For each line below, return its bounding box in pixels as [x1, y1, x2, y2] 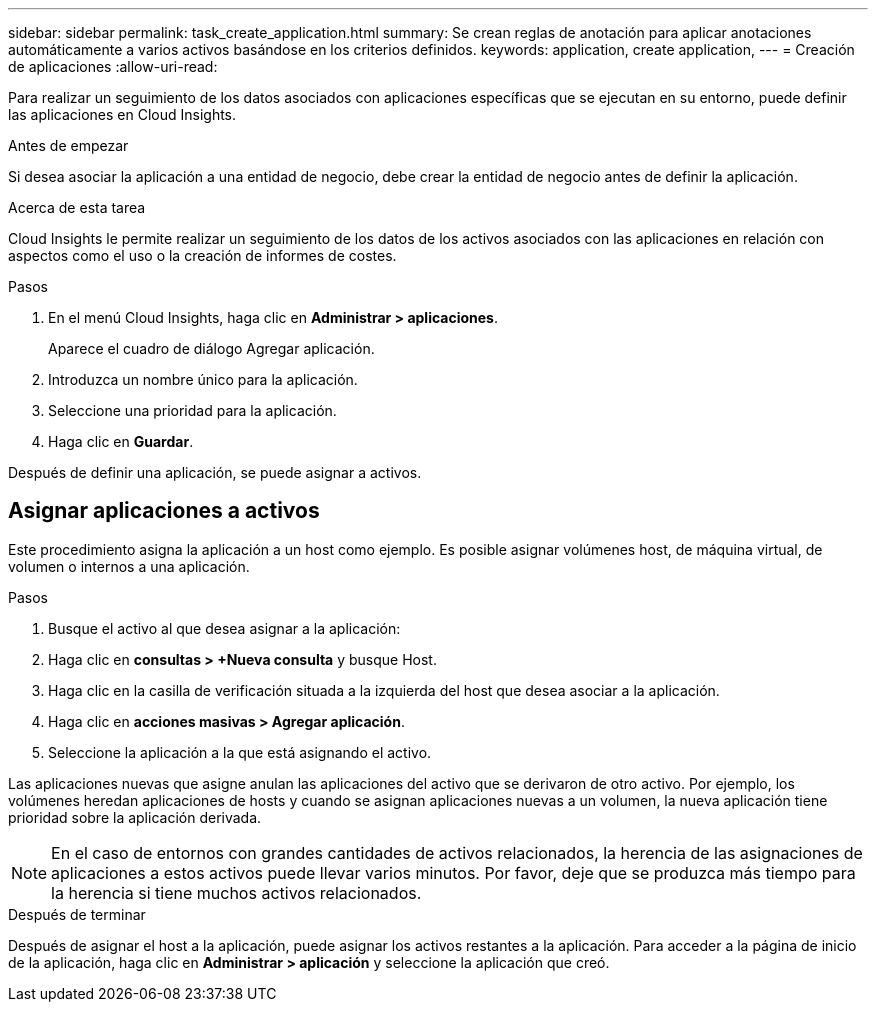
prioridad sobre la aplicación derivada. [8, 808, 262, 826]
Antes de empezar [8, 137, 129, 154]
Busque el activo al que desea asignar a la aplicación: [48, 619, 401, 637]
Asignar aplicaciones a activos [8, 498, 320, 524]
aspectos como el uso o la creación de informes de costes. [8, 247, 397, 264]
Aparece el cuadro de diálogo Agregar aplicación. [48, 340, 375, 357]
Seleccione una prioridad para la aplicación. [48, 402, 337, 419]
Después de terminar [8, 905, 146, 923]
